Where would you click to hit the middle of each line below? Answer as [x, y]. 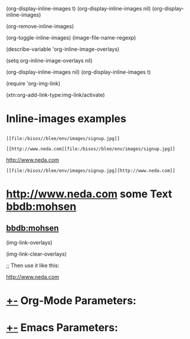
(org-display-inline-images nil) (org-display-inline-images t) [78, 72]
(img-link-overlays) [30, 242]
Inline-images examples [66, 119]
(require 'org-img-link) [33, 83]
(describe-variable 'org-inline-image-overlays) [63, 49]
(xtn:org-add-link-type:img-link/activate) [55, 95]
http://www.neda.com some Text [89, 194]
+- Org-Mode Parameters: [71, 300]
